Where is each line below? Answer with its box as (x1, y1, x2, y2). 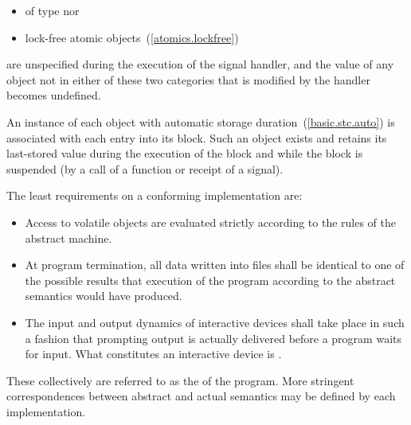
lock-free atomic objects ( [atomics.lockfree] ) (25, 29, 239, 45)
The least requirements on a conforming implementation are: (6, 187, 303, 204)
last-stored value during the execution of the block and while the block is (6, 145, 363, 162)
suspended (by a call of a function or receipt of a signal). (6, 160, 284, 177)
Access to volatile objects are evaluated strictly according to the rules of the (25, 213, 397, 230)
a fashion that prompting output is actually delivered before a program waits (25, 329, 401, 346)
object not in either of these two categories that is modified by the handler (6, 71, 370, 88)
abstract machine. (25, 229, 112, 246)
